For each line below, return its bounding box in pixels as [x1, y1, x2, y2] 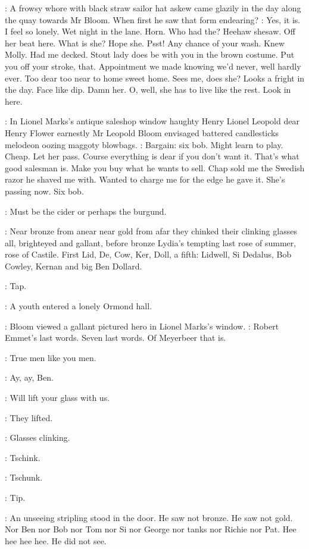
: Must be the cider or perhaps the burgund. [5, 205, 167, 217]
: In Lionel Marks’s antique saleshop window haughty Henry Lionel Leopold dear [5, 115, 299, 127]
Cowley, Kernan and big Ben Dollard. [5, 259, 142, 272]
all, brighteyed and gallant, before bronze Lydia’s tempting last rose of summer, [5, 236, 296, 249]
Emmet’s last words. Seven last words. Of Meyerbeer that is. [5, 331, 226, 344]
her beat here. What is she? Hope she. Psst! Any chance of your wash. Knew [5, 36, 285, 49]
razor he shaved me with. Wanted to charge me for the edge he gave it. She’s [5, 173, 285, 186]
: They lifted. [5, 411, 53, 423]
